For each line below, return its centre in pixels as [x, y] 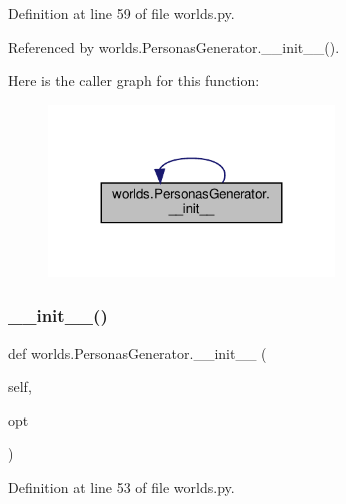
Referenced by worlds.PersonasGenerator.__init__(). [174, 46]
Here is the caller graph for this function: [134, 80]
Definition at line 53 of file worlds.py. [121, 487]
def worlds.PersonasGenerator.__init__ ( [137, 352]
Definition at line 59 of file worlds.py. [121, 13]
